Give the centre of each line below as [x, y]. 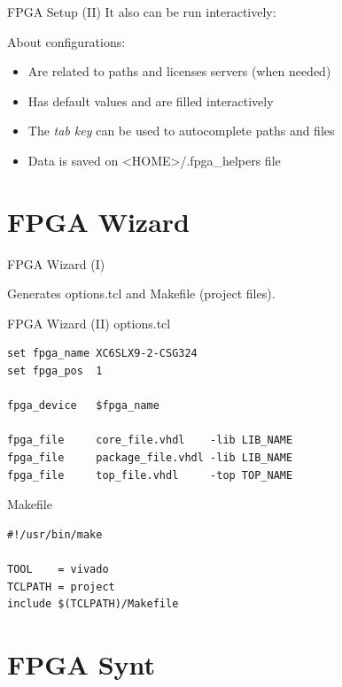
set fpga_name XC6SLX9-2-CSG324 [102, 354]
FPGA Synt [82, 664]
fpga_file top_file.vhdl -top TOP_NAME [150, 475]
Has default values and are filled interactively [151, 100]
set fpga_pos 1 [55, 371]
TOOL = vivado [58, 569]
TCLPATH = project [61, 587]
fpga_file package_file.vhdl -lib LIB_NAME [150, 458]
